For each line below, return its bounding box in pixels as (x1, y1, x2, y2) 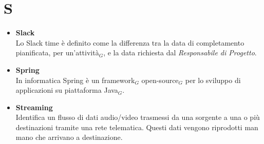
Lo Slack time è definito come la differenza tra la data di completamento (15, 37, 244, 48)
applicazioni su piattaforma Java (15, 85, 118, 95)
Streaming (15, 101, 53, 112)
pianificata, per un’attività (15, 47, 99, 58)
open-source (141, 74, 179, 85)
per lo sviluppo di (185, 74, 241, 85)
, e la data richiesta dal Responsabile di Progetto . (103, 47, 257, 58)
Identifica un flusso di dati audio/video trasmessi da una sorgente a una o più (15, 112, 260, 122)
